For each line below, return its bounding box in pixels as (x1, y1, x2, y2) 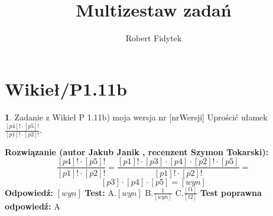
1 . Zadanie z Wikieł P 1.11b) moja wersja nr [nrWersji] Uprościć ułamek (5, 110, 268, 123)
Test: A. (84, 186, 116, 198)
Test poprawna (200, 186, 262, 198)
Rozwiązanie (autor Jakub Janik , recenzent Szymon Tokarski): (5, 145, 269, 158)
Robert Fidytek (125, 32, 182, 44)
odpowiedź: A (5, 200, 60, 212)
